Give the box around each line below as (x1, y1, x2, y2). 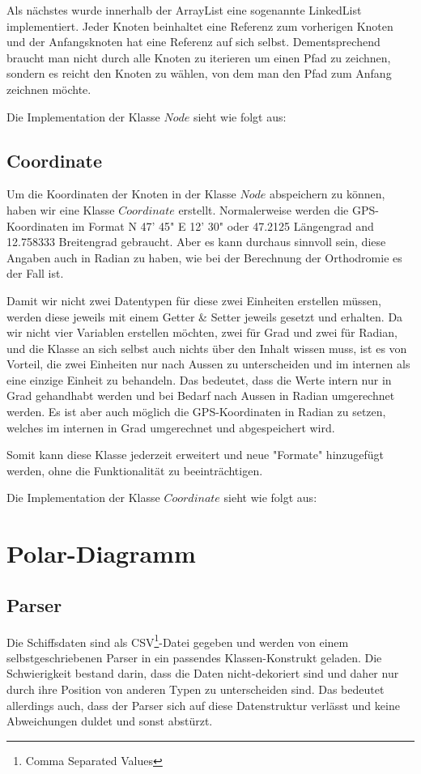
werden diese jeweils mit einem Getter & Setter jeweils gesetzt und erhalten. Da (6, 308, 403, 325)
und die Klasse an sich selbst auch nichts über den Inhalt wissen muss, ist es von (6, 339, 407, 356)
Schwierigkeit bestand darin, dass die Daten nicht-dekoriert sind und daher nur (6, 665, 399, 682)
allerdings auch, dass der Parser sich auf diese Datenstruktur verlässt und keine (6, 696, 400, 713)
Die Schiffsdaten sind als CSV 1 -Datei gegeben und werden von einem (6, 631, 349, 650)
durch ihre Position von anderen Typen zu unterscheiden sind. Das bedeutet (6, 681, 385, 698)
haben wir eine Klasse (6, 201, 115, 218)
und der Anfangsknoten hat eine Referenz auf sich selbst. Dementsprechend (6, 33, 381, 50)
